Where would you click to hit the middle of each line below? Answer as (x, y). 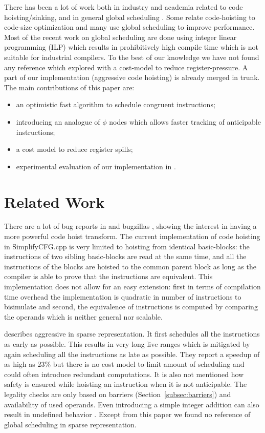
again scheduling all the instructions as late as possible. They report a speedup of (132, 354)
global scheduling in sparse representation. (70, 424)
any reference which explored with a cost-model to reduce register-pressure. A (126, 67)
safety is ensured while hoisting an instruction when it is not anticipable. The (126, 384)
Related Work (54, 201)
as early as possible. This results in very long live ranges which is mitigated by (127, 343)
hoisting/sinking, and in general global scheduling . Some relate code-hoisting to (130, 17)
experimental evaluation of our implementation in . (96, 166)
